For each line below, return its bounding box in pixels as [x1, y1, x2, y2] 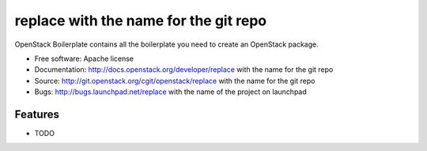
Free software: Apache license [34, 54, 134, 63]
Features [14, 108, 59, 121]
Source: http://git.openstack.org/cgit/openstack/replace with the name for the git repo [34, 76, 316, 85]
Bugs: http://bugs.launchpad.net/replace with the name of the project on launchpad [34, 87, 308, 96]
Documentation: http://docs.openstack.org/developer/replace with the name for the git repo [34, 65, 334, 74]
